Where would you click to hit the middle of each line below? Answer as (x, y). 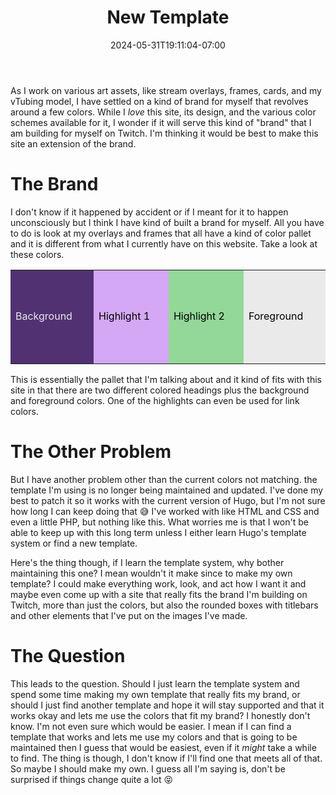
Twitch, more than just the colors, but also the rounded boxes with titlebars (164, 605)
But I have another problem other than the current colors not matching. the (164, 479)
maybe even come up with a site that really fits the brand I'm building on (159, 594)
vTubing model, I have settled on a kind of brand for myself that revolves (159, 101)
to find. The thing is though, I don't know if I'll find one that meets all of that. (166, 758)
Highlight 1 (124, 316)
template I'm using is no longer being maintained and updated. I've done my (167, 490)
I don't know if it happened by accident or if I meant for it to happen (149, 212)
